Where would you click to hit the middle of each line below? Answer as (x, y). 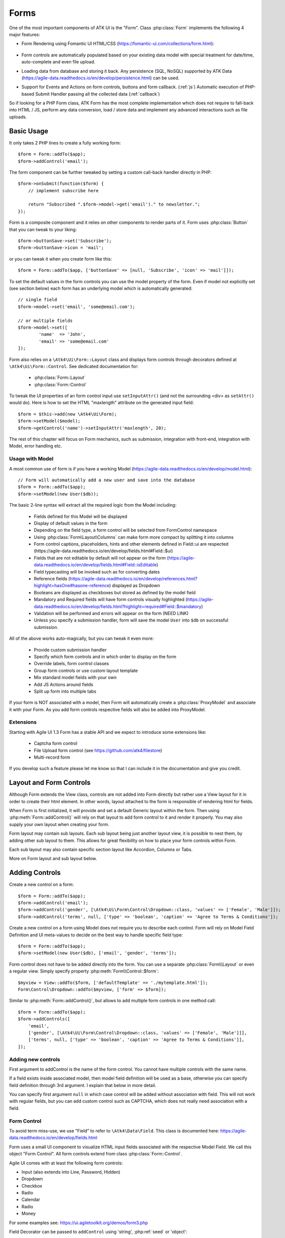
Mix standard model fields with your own (75, 677)
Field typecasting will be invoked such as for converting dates (97, 571)
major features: (25, 34)
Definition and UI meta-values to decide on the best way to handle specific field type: (96, 935)
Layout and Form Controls (50, 783)
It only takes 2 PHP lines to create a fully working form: (65, 143)
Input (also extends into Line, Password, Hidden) (71, 1172)
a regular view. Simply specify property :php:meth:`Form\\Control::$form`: (84, 971)
